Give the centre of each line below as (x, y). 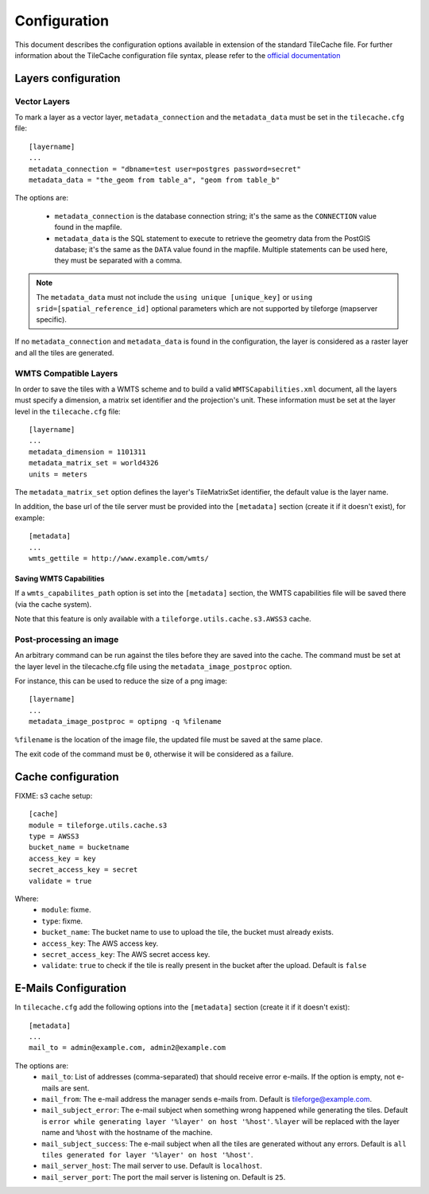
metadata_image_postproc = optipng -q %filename (125, 721)
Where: (27, 899)
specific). (52, 319)
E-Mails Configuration (71, 988)
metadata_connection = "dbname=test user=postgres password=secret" (165, 169)
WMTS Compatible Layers (66, 373)
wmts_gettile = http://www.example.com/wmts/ (119, 558)
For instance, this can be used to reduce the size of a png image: (121, 681)
